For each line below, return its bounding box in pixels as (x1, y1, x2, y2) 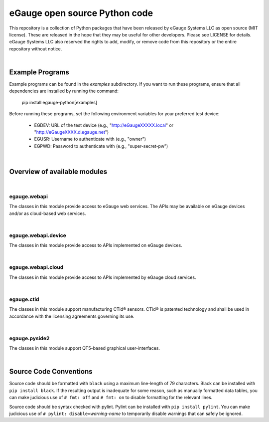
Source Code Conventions (9, 367, 93, 376)
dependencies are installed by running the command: (9, 88, 119, 94)
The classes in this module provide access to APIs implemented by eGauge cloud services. (9, 274, 196, 280)
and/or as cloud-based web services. (9, 210, 87, 216)
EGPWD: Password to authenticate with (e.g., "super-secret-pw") (34, 143, 168, 149)
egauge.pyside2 (9, 335, 50, 342)
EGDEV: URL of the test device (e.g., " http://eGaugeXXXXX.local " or (34, 122, 174, 128)
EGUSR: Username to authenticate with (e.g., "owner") (34, 136, 146, 142)
